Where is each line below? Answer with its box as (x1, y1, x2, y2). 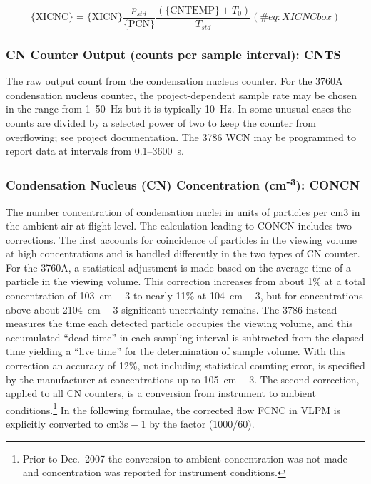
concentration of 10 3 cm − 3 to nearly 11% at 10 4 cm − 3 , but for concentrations (6, 288, 363, 303)
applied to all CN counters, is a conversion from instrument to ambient (6, 386, 316, 401)
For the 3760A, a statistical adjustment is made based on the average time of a (6, 259, 351, 274)
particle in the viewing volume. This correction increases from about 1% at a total (6, 274, 366, 289)
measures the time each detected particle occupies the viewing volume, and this (6, 316, 353, 331)
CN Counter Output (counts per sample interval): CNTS (6, 45, 341, 63)
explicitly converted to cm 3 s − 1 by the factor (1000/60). (6, 416, 255, 431)
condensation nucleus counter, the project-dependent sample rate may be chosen (6, 87, 357, 102)
